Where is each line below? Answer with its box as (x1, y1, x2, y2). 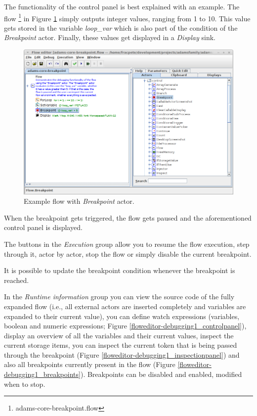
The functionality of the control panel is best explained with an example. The (4, 1, 240, 11)
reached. (4, 275, 29, 285)
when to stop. (4, 378, 45, 389)
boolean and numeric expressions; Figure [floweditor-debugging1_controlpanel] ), (4, 321, 247, 331)
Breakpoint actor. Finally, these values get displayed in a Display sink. (4, 32, 215, 43)
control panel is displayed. (4, 222, 83, 232)
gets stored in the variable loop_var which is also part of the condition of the (4, 22, 238, 33)
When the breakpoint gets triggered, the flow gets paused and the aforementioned (4, 212, 252, 223)
